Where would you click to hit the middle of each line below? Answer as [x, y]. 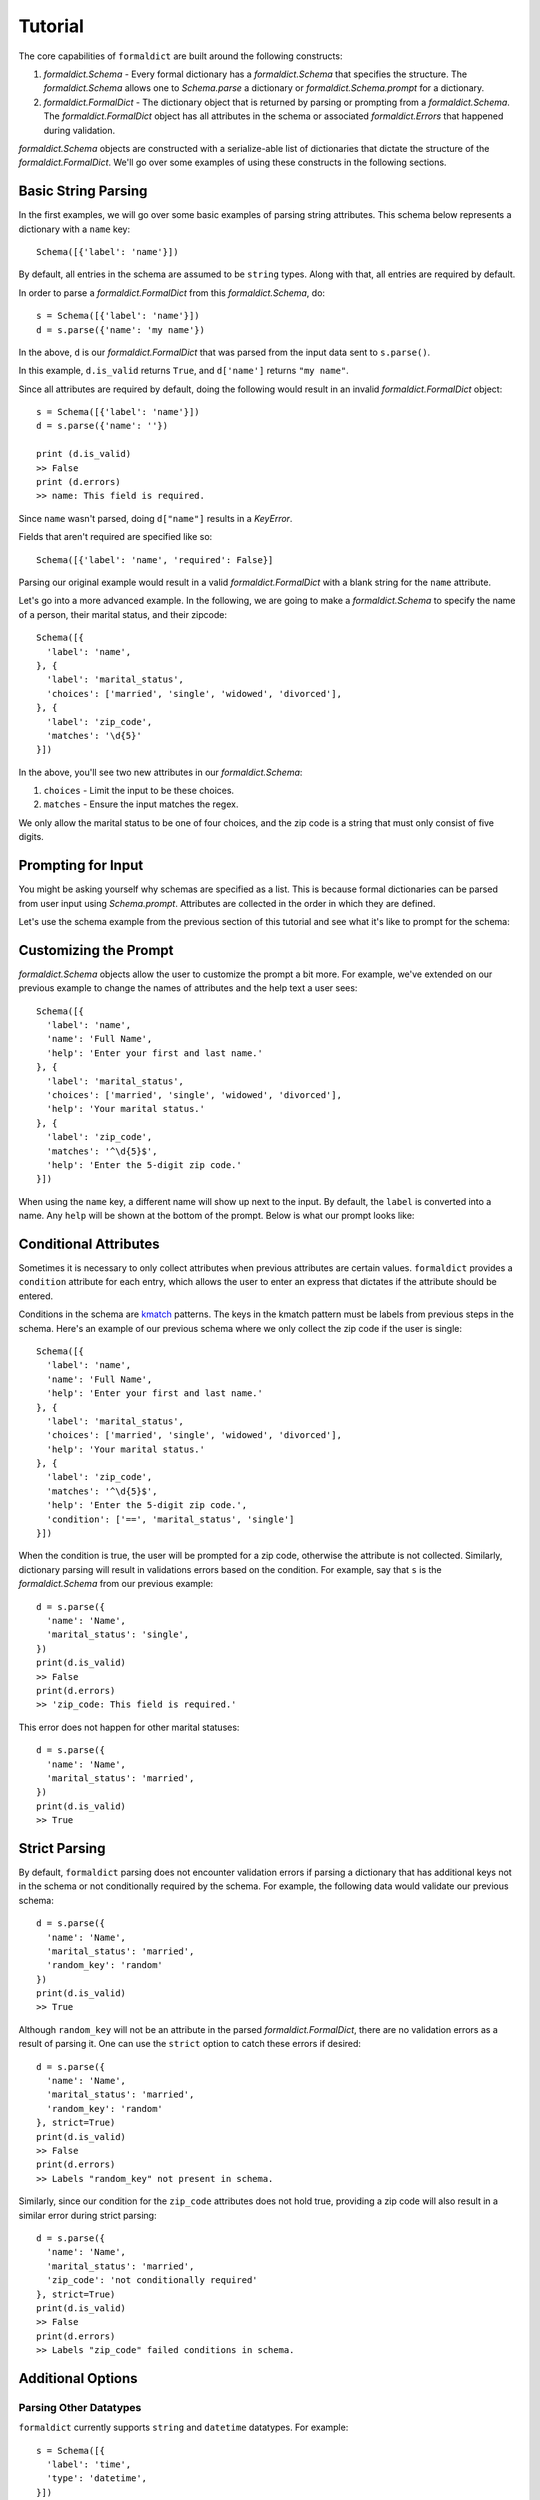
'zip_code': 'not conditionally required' [152, 2280]
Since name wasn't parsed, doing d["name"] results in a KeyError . [155, 518]
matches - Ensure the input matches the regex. [141, 804]
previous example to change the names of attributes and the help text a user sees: [188, 988]
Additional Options [78, 2378]
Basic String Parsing [83, 191]
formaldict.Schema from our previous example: [116, 1584]
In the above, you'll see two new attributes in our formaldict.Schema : [160, 772]
